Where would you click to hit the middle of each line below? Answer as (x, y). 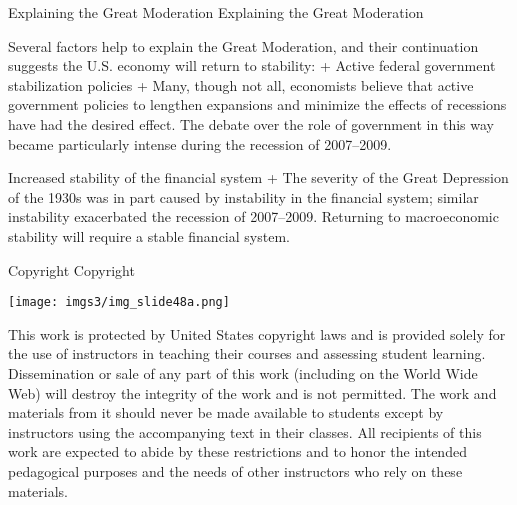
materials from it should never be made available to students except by (226, 412)
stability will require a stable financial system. (149, 235)
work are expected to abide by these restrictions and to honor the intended (237, 451)
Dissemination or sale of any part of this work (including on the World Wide (243, 372)
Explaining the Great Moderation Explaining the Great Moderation (216, 12)
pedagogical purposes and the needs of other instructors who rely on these (235, 470)
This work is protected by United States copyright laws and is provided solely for (257, 333)
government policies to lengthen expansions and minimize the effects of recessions (257, 104)
